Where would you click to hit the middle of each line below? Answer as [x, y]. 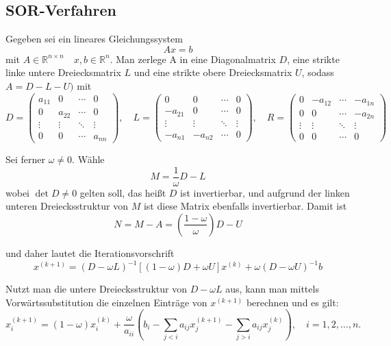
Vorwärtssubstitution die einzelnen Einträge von [106, 302]
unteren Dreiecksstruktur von [67, 206]
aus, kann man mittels [272, 289]
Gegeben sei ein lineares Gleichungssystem [94, 39]
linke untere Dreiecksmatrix [63, 72]
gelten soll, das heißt [123, 192]
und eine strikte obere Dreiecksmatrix [213, 72]
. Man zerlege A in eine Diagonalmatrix [193, 59]
